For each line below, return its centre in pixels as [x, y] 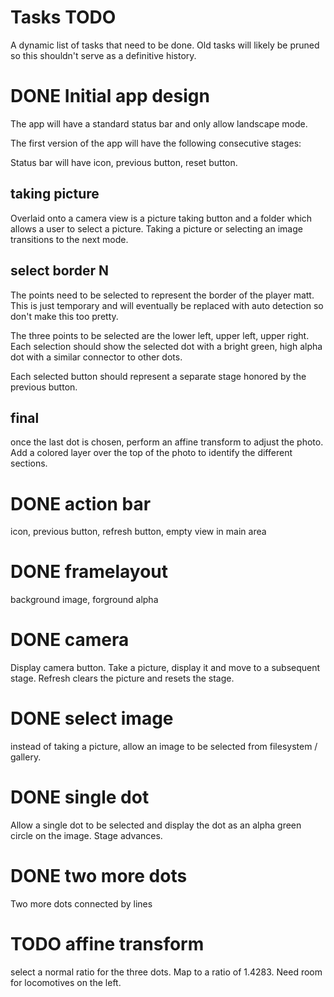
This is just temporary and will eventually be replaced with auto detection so [167, 305]
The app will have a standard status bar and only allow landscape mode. [159, 123]
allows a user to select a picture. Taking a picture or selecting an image [156, 228]
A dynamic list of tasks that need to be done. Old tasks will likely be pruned [165, 45]
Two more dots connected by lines [81, 903]
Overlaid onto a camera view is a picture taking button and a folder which [161, 218]
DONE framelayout [89, 572]
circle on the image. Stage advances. [86, 835]
